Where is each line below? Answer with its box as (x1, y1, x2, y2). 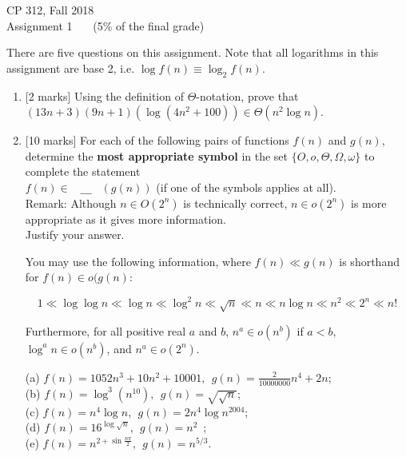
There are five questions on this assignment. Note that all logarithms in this (6, 44, 379, 61)
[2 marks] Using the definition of (25, 87, 184, 104)
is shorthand (339, 252, 400, 269)
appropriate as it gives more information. (25, 210, 226, 227)
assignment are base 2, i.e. (6, 59, 135, 76)
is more (351, 194, 387, 211)
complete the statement (25, 163, 141, 180)
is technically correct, (183, 194, 288, 211)
